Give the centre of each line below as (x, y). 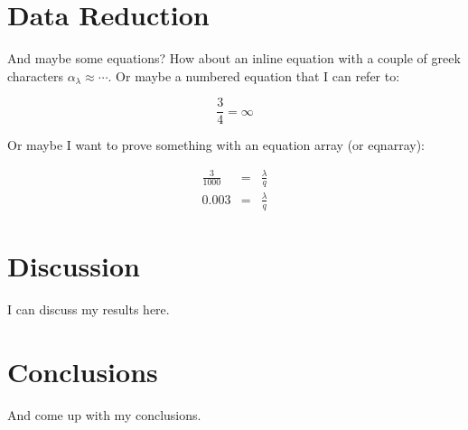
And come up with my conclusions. (104, 414)
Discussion (74, 265)
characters (35, 75)
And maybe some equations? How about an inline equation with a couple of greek (234, 58)
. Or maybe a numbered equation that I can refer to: (254, 75)
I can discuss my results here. (89, 308)
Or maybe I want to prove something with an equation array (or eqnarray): (216, 145)
